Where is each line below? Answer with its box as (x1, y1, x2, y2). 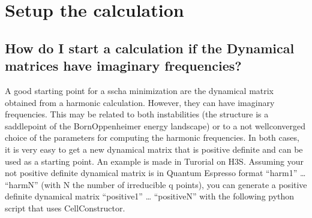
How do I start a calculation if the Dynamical (5, 38, 295, 57)
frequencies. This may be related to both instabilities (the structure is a (5, 108, 269, 120)
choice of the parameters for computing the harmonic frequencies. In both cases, (5, 131, 299, 144)
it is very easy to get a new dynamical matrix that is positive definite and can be (5, 143, 303, 155)
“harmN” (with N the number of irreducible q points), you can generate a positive (5, 178, 307, 190)
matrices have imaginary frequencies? (5, 56, 242, 75)
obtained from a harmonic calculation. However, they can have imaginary (5, 96, 275, 108)
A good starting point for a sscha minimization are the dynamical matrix (5, 84, 274, 96)
